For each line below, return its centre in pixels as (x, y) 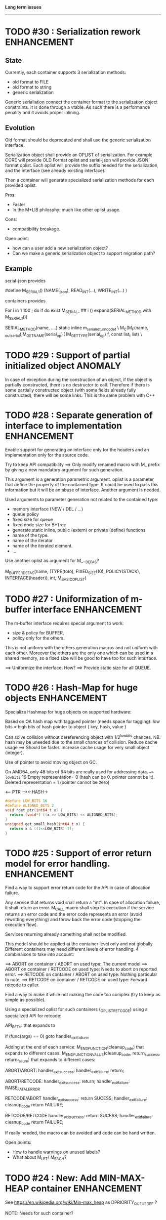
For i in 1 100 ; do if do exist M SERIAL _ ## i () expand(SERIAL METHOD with (78, 311)
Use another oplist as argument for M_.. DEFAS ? (52, 561)
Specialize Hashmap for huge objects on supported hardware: (68, 712)
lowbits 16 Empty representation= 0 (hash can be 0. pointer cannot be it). (80, 777)
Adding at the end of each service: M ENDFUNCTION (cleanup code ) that (75, 1047)
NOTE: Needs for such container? (39, 1213)
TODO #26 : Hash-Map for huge (72, 688)
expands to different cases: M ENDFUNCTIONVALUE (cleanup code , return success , (83, 1054)
